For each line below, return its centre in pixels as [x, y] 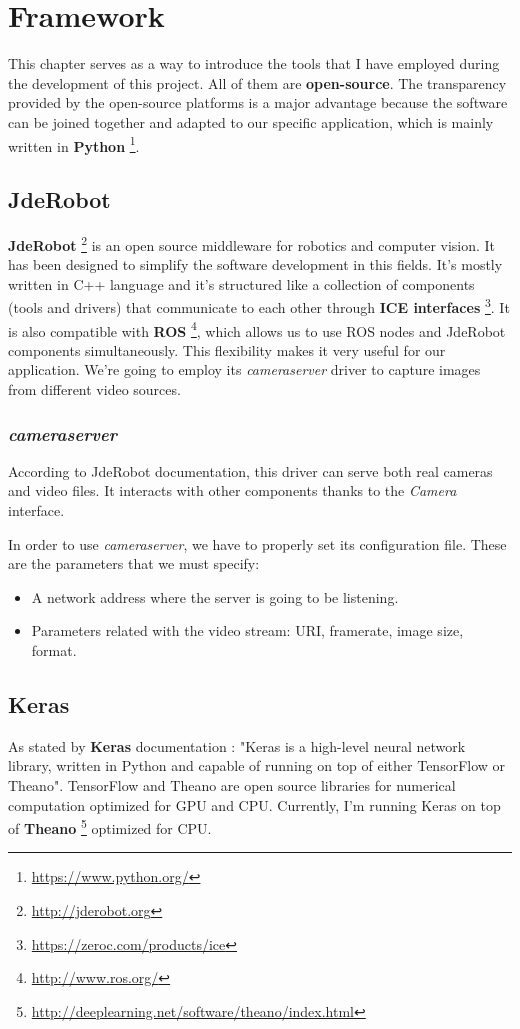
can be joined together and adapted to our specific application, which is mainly [251, 121]
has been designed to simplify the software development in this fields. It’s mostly [255, 264]
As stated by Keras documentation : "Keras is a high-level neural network [237, 745]
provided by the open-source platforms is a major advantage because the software [258, 102]
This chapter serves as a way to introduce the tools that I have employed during [254, 63]
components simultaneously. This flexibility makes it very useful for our [227, 349]
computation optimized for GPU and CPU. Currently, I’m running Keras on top [254, 804]
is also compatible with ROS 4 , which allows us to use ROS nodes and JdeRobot [257, 329]
